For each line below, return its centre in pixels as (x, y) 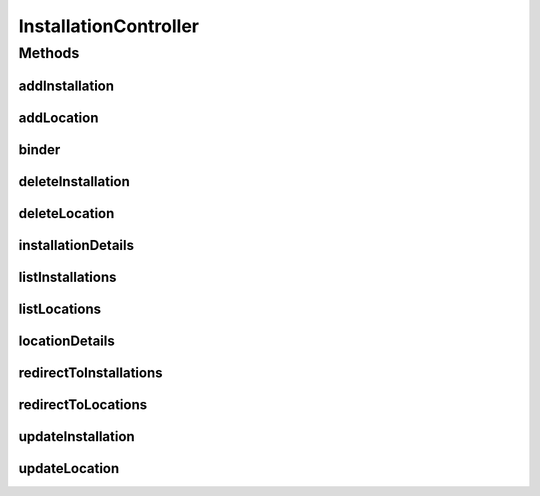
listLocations (60, 308)
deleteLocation (66, 213)
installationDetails (76, 245)
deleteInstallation (74, 181)
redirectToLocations (83, 404)
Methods (49, 53)
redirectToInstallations (91, 372)
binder (39, 149)
